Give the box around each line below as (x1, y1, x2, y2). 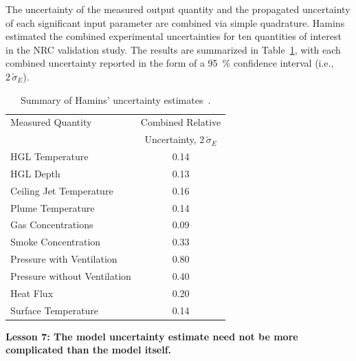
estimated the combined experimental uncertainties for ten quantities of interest (5, 29, 342, 43)
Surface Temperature (10, 303, 99, 317)
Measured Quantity (10, 115, 92, 129)
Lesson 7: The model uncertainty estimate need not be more (5, 329, 298, 343)
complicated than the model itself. (5, 342, 172, 357)
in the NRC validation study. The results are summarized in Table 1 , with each (5, 42, 341, 56)
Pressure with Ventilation (10, 252, 118, 266)
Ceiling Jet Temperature (10, 183, 113, 197)
